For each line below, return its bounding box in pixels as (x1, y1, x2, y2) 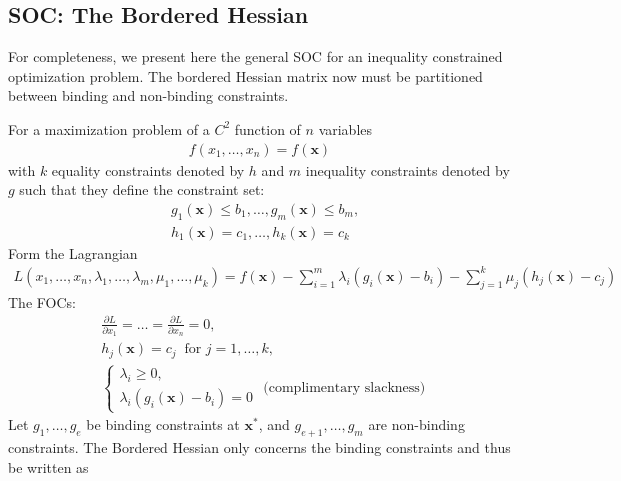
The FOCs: (8, 291, 76, 312)
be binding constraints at (86, 414, 240, 435)
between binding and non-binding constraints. (8, 85, 289, 106)
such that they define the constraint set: (19, 179, 265, 200)
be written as (8, 456, 89, 477)
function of (234, 118, 301, 139)
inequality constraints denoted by (305, 159, 510, 180)
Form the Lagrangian (8, 242, 138, 263)
